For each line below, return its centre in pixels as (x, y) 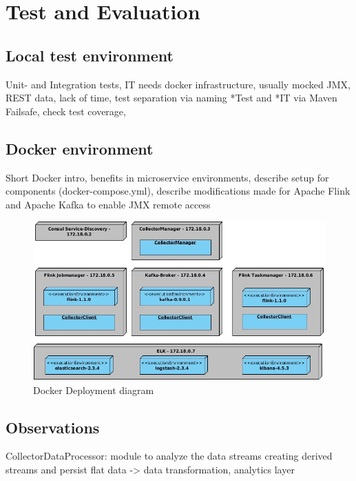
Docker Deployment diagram (94, 390)
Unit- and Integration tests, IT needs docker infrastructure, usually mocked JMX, (178, 84)
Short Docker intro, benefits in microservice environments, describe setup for (167, 177)
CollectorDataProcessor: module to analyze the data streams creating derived (169, 456)
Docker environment (80, 148)
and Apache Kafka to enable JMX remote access (108, 204)
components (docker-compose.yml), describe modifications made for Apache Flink (178, 191)
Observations (53, 427)
